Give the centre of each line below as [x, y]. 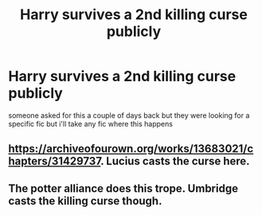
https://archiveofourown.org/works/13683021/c [131, 149]
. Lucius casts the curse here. [175, 161]
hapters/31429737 [55, 161]
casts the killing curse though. [85, 201]
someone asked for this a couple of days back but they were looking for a [129, 115]
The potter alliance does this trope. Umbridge [123, 188]
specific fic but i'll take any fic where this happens [91, 123]
